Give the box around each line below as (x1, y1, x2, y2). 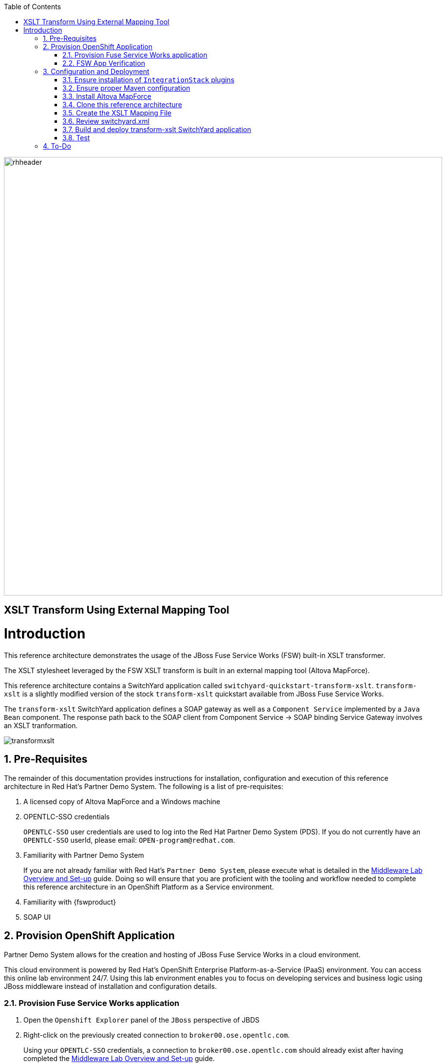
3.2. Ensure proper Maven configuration (62, 84, 190, 92)
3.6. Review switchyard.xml (62, 117, 149, 125)
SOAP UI (23, 912, 51, 921)
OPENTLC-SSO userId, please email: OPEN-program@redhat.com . (23, 835, 235, 844)
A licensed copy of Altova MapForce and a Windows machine (23, 797, 221, 806)
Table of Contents (4, 2, 61, 11)
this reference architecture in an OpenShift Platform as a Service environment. (23, 882, 274, 891)
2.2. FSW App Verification (62, 59, 145, 67)
